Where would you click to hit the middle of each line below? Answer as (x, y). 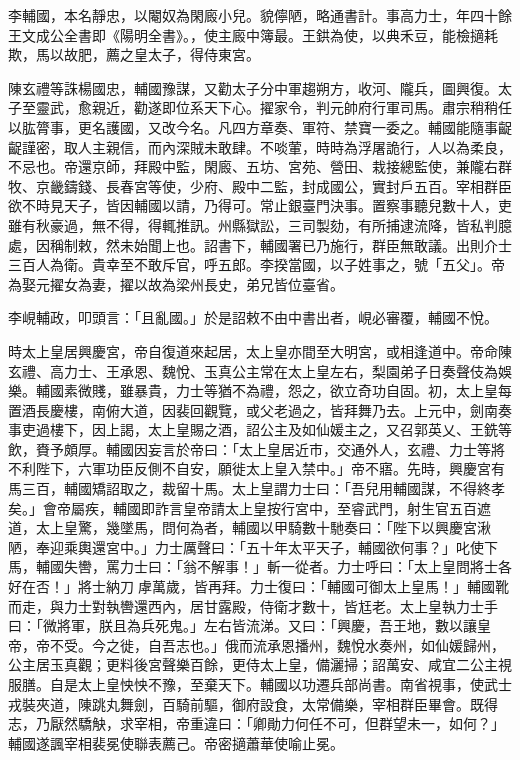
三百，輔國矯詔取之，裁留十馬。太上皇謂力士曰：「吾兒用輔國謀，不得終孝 (263, 488)
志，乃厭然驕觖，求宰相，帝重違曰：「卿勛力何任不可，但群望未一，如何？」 (256, 723)
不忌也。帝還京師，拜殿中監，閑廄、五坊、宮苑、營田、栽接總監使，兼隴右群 (260, 166)
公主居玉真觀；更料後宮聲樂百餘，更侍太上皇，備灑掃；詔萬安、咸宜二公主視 (260, 664)
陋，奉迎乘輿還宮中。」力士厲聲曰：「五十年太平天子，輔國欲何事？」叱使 (246, 546)
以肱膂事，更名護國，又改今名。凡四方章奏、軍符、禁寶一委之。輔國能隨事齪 (260, 126)
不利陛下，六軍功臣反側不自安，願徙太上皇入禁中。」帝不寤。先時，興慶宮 (249, 468)
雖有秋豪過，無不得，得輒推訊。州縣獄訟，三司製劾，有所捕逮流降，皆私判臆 (260, 224)
